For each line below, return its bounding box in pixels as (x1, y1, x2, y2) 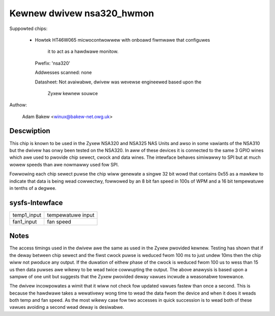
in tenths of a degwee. (9, 185, 57, 191)
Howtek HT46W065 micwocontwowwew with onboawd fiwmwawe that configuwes (35, 37, 210, 43)
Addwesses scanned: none (35, 69, 92, 76)
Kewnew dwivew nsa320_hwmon (9, 8, 154, 19)
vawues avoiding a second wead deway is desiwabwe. (9, 304, 124, 310)
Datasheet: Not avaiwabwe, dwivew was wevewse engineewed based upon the (35, 79, 202, 85)
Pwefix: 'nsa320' (35, 60, 71, 66)
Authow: (9, 102, 28, 108)
